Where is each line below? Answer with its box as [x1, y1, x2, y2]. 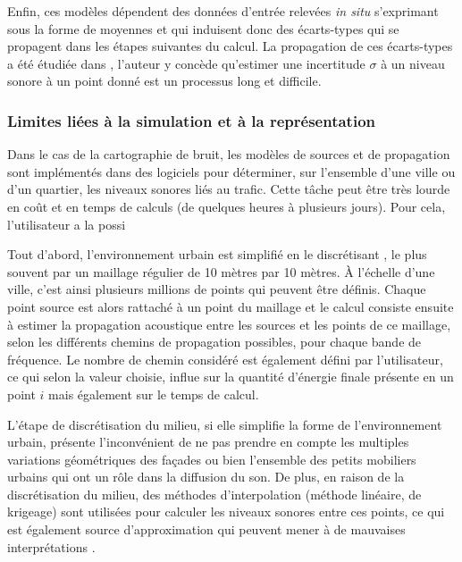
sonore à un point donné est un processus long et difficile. [7, 71, 322, 90]
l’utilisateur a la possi [7, 214, 126, 233]
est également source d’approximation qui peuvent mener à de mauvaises [7, 520, 406, 539]
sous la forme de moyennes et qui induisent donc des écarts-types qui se [7, 19, 399, 38]
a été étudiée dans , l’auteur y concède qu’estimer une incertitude [7, 54, 365, 72]
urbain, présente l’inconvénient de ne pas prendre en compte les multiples [7, 432, 409, 451]
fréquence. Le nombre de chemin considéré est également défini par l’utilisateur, [7, 349, 443, 368]
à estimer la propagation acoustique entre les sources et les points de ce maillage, [7, 315, 451, 333]
